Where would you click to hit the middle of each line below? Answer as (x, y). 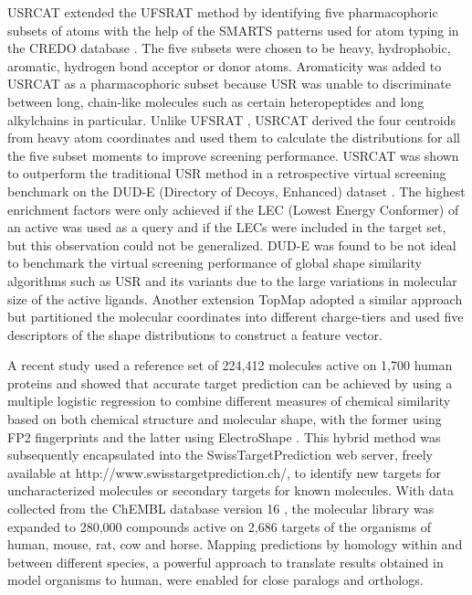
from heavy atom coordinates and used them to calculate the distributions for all (234, 138)
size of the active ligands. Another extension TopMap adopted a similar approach (235, 298)
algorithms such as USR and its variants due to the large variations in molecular (232, 280)
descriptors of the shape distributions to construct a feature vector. (195, 334)
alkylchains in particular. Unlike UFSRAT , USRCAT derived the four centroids (231, 119)
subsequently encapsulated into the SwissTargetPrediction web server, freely (220, 455)
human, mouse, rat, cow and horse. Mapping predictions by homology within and (235, 544)
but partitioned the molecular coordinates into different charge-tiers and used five (236, 317)
